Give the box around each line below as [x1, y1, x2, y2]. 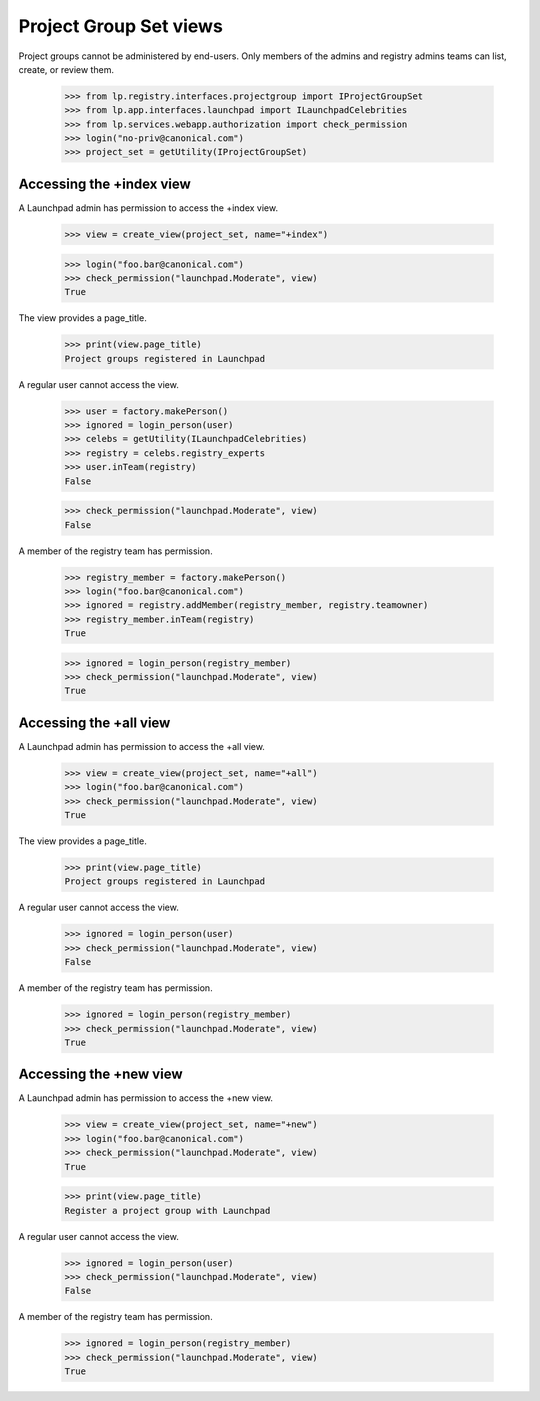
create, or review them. [18, 63, 115, 75]
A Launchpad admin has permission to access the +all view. [18, 740, 265, 752]
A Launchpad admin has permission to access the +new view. [18, 1092, 274, 1104]
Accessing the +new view [18, 1066, 183, 1083]
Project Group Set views [18, 15, 224, 37]
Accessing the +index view [18, 175, 192, 192]
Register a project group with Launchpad [64, 1205, 271, 1216]
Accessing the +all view [18, 714, 171, 731]
